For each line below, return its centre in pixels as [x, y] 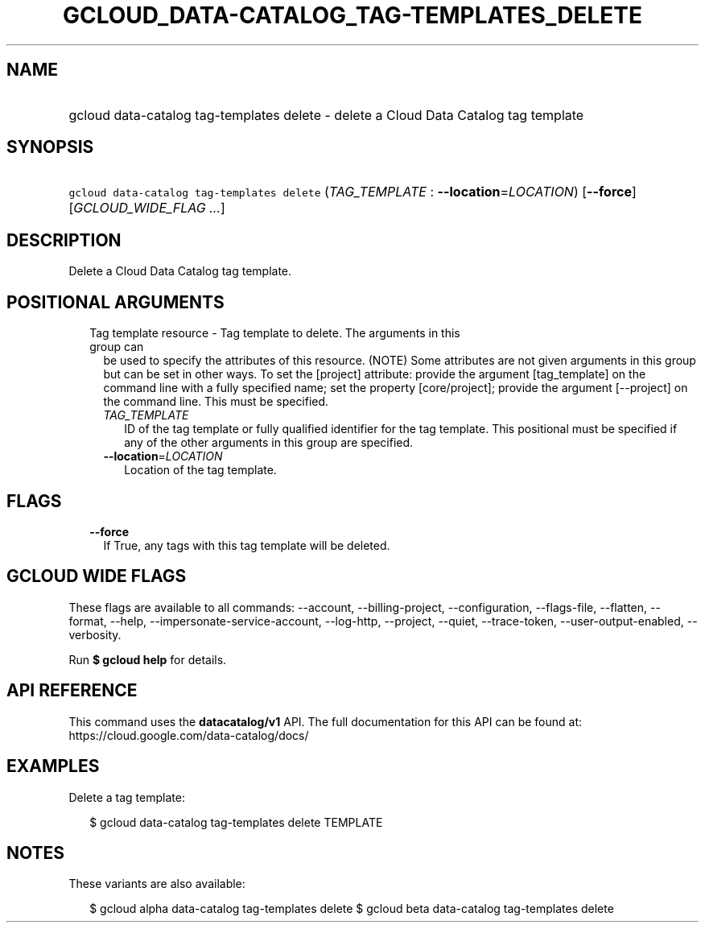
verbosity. [95, 634]
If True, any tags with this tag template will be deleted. [247, 545]
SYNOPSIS [50, 147]
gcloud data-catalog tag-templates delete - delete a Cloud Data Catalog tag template [326, 115]
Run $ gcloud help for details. [148, 659]
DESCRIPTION [64, 240]
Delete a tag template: [127, 797]
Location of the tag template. [200, 470]
